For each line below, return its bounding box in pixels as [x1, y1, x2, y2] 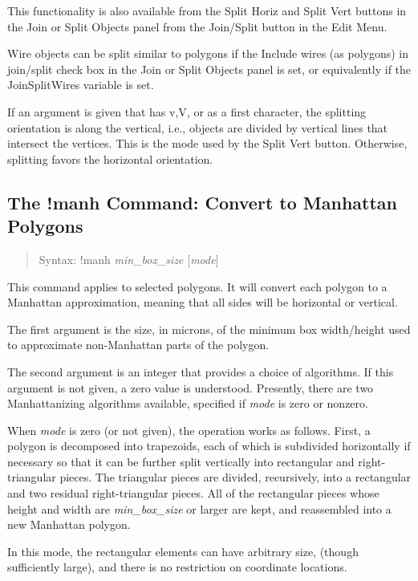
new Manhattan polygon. [7, 516, 131, 533]
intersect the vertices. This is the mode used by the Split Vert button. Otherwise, [7, 135, 408, 152]
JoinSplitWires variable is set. [7, 76, 154, 93]
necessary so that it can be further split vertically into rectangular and [7, 453, 355, 469]
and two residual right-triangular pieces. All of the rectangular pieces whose [7, 485, 379, 502]
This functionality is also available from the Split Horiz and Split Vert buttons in [7, 2, 407, 18]
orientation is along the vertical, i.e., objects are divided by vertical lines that [7, 119, 388, 136]
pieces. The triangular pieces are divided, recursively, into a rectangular [59, 469, 412, 486]
